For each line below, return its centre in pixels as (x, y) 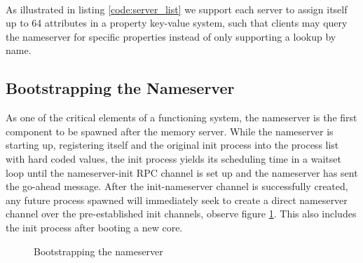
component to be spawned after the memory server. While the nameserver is (170, 131)
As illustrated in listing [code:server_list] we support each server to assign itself (177, 9)
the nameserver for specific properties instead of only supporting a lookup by (171, 36)
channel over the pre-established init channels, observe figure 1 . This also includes (181, 214)
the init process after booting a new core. (94, 227)
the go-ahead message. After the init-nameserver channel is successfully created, (177, 186)
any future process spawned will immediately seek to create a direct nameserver (177, 200)
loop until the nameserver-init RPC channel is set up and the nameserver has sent (182, 172)
